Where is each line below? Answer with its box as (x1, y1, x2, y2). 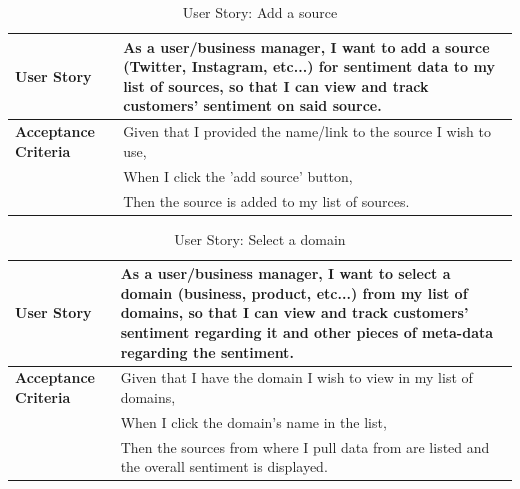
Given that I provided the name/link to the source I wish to (123, 121, 491, 142)
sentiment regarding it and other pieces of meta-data (120, 321, 494, 342)
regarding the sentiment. (120, 341, 294, 362)
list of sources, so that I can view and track (123, 75, 429, 96)
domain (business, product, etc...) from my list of (120, 282, 468, 303)
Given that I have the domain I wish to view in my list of (120, 367, 473, 388)
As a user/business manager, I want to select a (120, 263, 451, 284)
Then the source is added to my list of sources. (123, 190, 410, 211)
